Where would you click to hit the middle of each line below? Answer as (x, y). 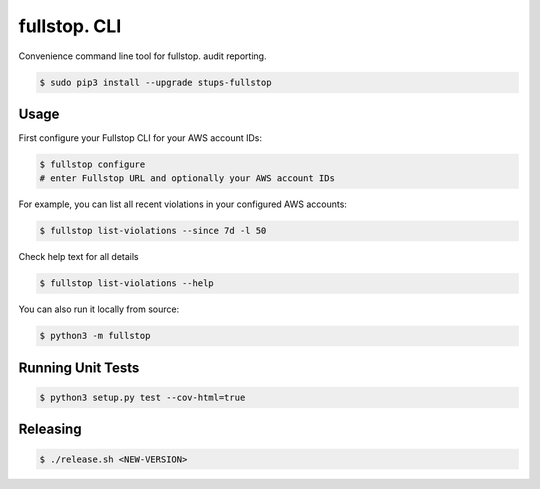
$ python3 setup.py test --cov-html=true (142, 397)
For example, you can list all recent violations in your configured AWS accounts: (182, 204)
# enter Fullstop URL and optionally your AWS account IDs (187, 178)
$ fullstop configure (92, 164)
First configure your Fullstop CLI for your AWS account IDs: (140, 138)
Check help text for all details (78, 257)
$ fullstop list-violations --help (126, 283)
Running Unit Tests (79, 367)
